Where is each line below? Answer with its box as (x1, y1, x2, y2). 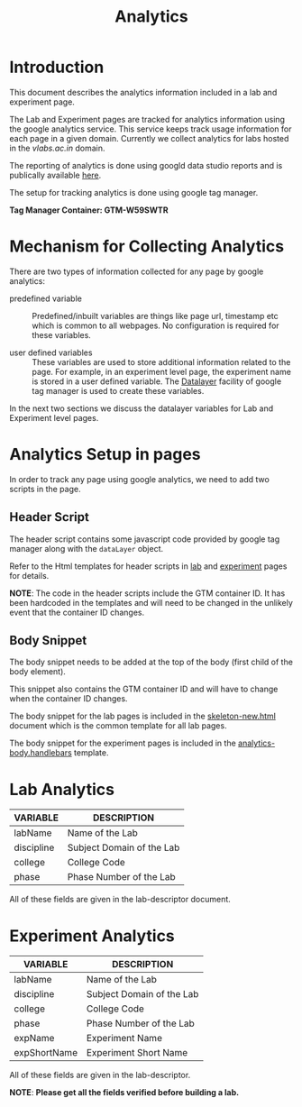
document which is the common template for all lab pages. (9, 720, 227, 731)
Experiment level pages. (9, 412, 99, 423)
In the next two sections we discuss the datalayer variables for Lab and (9, 403, 274, 414)
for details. (9, 570, 50, 581)
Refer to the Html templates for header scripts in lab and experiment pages (9, 561, 288, 572)
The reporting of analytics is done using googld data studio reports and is (9, 160, 283, 170)
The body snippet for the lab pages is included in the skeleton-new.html (9, 710, 277, 722)
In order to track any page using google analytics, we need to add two (9, 473, 270, 484)
